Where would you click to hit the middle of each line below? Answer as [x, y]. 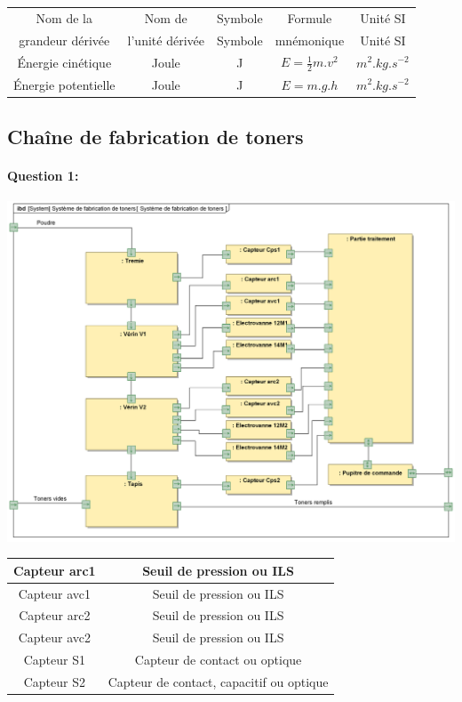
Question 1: [43, 175]
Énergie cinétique [64, 62]
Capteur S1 [54, 660]
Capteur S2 [54, 681]
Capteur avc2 [54, 637]
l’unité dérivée [166, 40]
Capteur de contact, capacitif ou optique [218, 681]
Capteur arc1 [55, 570]
